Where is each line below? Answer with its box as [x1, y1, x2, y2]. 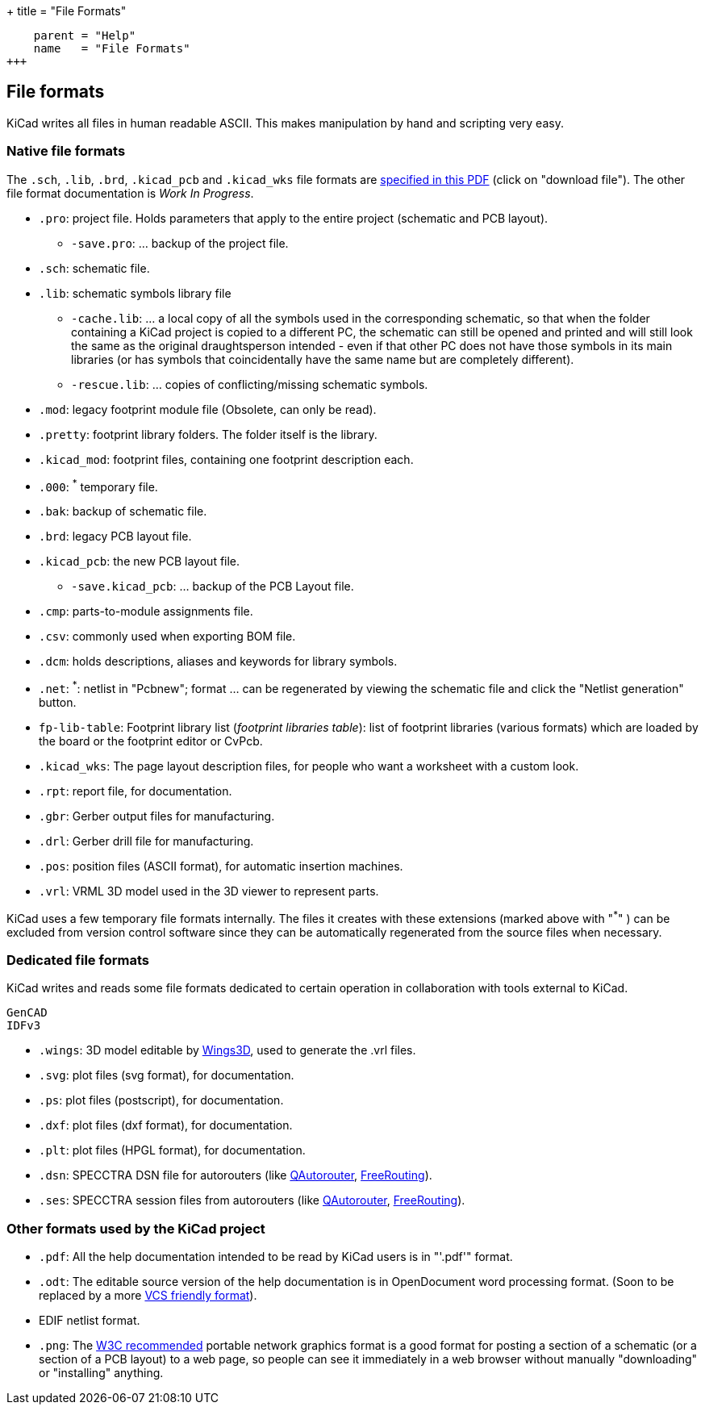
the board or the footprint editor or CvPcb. [39, 733, 263, 748]
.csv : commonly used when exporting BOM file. [39, 629, 296, 644]
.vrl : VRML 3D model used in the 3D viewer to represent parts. [39, 883, 379, 898]
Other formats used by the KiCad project [6, 1220, 265, 1237]
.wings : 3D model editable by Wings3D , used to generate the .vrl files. [39, 1043, 416, 1058]
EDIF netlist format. [39, 1313, 140, 1328]
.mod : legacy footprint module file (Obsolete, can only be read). [39, 402, 377, 416]
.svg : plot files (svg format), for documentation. [39, 1068, 294, 1083]
